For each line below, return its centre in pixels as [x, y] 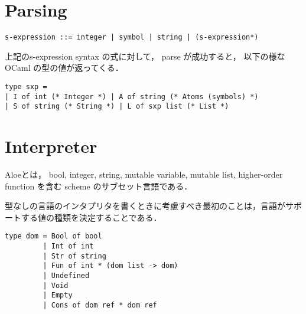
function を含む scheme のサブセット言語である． [99, 186]
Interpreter [51, 146]
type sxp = [26, 86]
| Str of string [74, 256]
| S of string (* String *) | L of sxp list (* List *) [117, 107]
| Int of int [68, 246]
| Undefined [66, 276]
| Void [56, 285]
